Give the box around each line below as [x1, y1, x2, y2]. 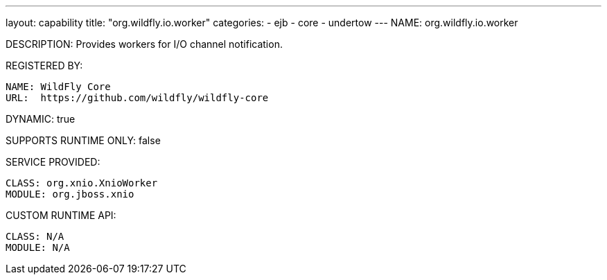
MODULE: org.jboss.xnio [6, 189, 134, 200]
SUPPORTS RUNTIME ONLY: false [6, 134, 161, 146]
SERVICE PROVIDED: [6, 156, 100, 168]
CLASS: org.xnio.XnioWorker [6, 177, 158, 189]
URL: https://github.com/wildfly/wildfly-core [6, 92, 269, 103]
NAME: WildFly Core [6, 81, 111, 92]
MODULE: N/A [6, 242, 70, 253]
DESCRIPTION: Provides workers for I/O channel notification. [6, 38, 283, 50]
